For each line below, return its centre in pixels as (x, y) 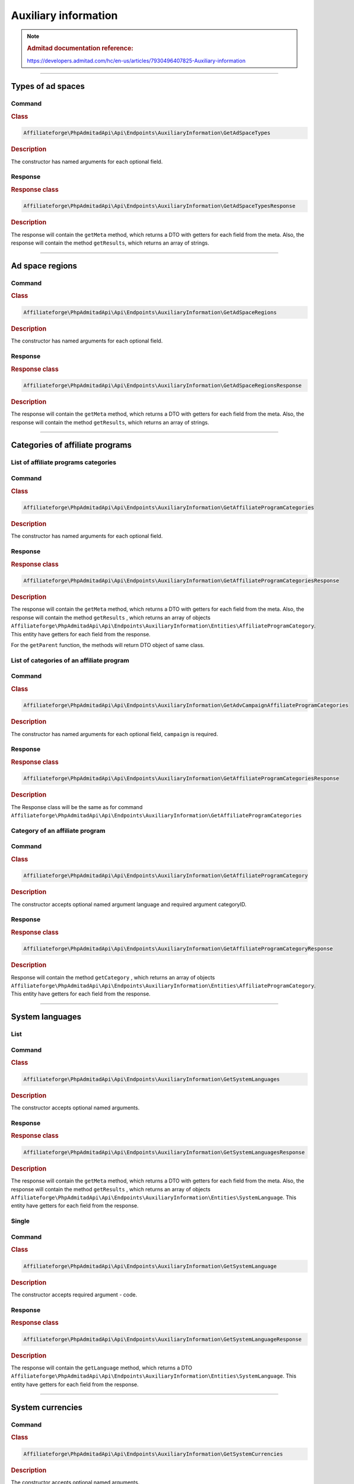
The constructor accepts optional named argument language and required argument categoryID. (129, 904)
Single (20, 1221)
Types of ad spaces (48, 86)
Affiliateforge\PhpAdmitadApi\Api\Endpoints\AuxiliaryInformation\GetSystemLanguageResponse (162, 1339)
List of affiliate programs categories (64, 462)
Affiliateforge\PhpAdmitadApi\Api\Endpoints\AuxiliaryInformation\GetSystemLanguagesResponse (164, 1152)
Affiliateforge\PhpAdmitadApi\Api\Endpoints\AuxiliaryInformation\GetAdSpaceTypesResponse (160, 206)
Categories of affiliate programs (71, 445)
